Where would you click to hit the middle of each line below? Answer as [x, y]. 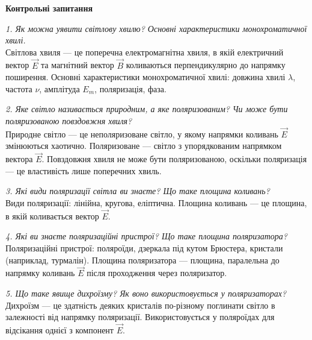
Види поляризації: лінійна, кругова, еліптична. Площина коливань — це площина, [156, 202]
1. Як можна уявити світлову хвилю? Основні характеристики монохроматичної [156, 28]
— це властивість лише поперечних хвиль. [84, 170]
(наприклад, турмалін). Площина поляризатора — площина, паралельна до [142, 260]
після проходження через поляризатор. [157, 273]
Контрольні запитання [49, 8]
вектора [19, 159]
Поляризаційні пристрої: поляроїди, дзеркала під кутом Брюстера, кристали [144, 247]
